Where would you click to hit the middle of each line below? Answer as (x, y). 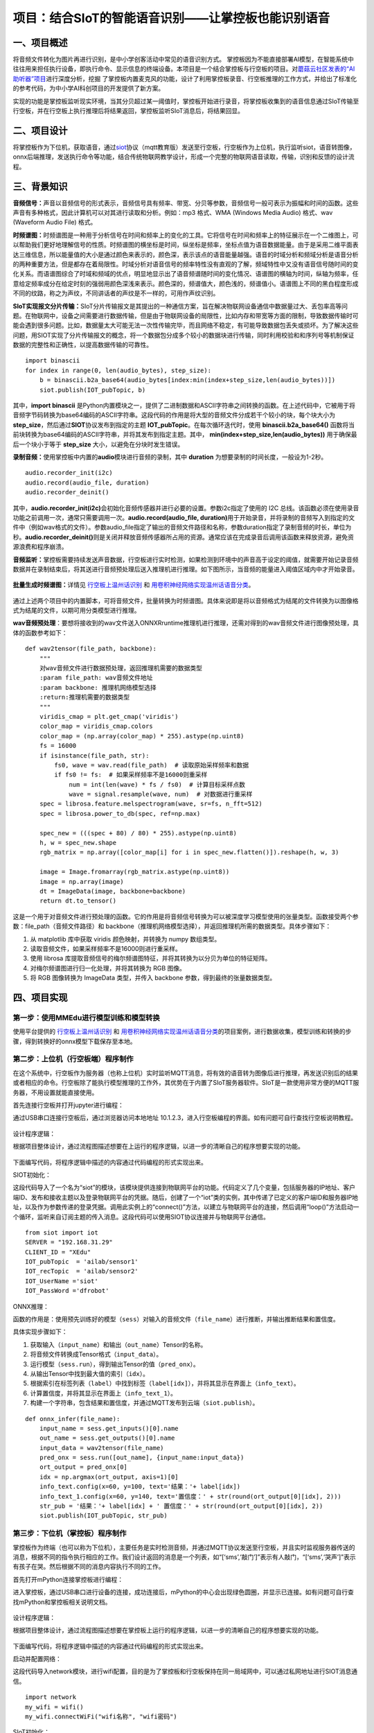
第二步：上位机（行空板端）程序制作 (73, 1059)
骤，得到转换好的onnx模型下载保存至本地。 (74, 1041)
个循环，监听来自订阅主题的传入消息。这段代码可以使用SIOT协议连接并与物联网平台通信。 (141, 1217)
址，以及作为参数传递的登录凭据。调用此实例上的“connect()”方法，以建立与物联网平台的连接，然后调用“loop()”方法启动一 (186, 1207)
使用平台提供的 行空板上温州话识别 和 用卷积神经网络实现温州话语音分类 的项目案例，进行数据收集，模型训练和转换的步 (182, 1031)
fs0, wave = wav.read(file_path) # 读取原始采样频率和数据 (152, 765)
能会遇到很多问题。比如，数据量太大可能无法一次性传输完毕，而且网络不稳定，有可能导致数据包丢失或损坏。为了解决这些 (186, 325)
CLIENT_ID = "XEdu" (58, 1252)
